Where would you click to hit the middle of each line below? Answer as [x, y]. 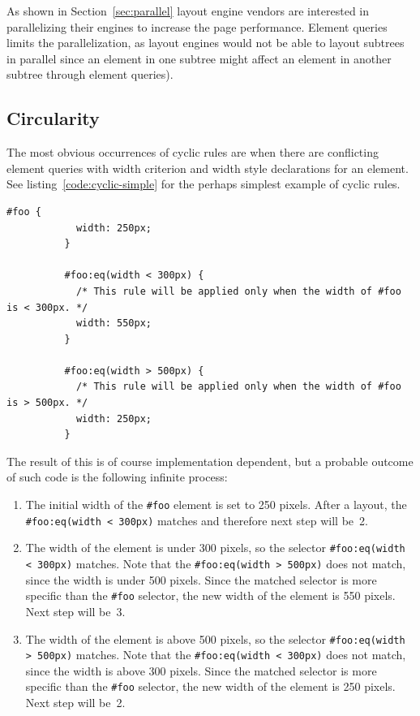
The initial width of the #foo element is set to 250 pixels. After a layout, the [216, 505]
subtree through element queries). [90, 74]
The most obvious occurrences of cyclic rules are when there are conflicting [193, 152]
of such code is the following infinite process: [117, 477]
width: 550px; [114, 323]
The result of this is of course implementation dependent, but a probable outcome [210, 461]
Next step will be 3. [75, 611]
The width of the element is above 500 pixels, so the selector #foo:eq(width [215, 638]
